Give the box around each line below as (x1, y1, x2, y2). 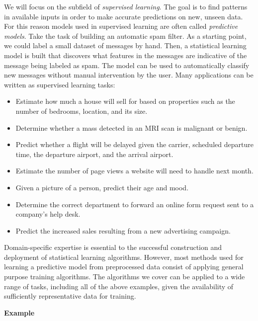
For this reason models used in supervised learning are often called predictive (4, 21, 238, 31)
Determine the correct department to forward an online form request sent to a (15, 199, 254, 209)
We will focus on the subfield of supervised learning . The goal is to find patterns (4, 1, 248, 11)
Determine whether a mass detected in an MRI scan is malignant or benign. (15, 122, 248, 133)
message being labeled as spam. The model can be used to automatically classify (4, 60, 250, 70)
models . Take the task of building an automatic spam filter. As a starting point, (4, 30, 247, 41)
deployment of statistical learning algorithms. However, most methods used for (4, 251, 244, 262)
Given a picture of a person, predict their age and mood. (15, 182, 189, 192)
